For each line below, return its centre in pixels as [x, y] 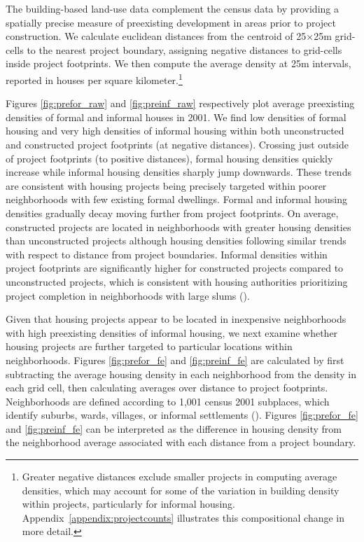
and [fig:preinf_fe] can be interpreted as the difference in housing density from [174, 428]
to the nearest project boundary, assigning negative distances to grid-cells [184, 49]
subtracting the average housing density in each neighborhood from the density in [181, 374]
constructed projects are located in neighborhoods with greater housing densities [178, 227]
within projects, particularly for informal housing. [128, 504]
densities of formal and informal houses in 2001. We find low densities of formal [176, 117]
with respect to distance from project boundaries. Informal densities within [167, 254]
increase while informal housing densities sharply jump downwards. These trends [178, 172]
